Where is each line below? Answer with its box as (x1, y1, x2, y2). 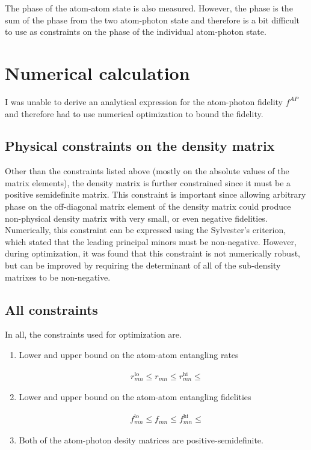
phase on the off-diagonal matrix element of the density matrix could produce (5, 200, 291, 213)
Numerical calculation (5, 60, 190, 85)
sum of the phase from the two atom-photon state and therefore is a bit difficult (5, 13, 300, 26)
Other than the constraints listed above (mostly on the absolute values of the (5, 165, 289, 177)
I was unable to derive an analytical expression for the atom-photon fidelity (5, 95, 283, 108)
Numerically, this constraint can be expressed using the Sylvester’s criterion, (5, 223, 286, 236)
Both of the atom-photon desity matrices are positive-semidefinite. (19, 433, 263, 446)
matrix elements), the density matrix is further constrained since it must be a (5, 176, 291, 189)
